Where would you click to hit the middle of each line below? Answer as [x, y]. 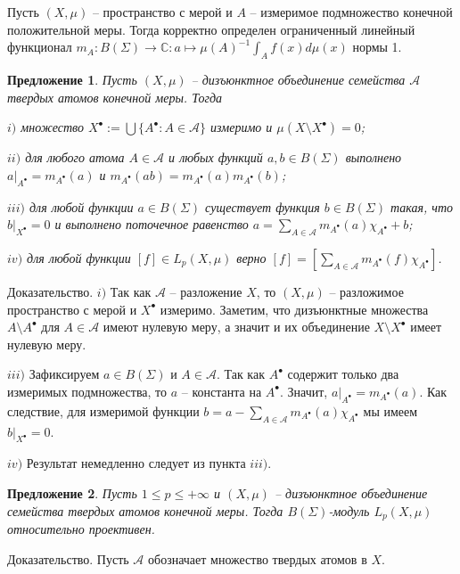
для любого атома [75, 157]
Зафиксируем [64, 374]
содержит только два [343, 374]
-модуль [349, 510]
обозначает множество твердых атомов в [258, 558]
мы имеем [390, 410]
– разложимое [366, 291]
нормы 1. [377, 47]
